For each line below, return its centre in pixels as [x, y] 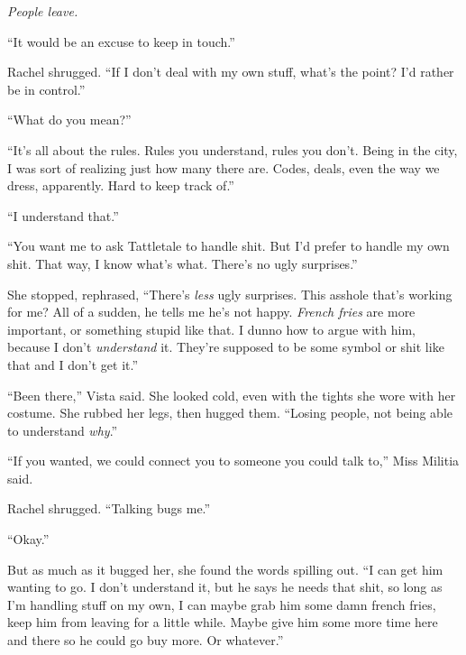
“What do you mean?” [69, 120]
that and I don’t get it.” [73, 364]
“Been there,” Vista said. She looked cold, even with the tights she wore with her [232, 395]
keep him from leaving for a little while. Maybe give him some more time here [223, 622]
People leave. [43, 11]
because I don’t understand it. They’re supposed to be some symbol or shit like [226, 347]
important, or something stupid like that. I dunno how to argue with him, [211, 329]
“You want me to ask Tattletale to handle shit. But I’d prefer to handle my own [228, 246]
